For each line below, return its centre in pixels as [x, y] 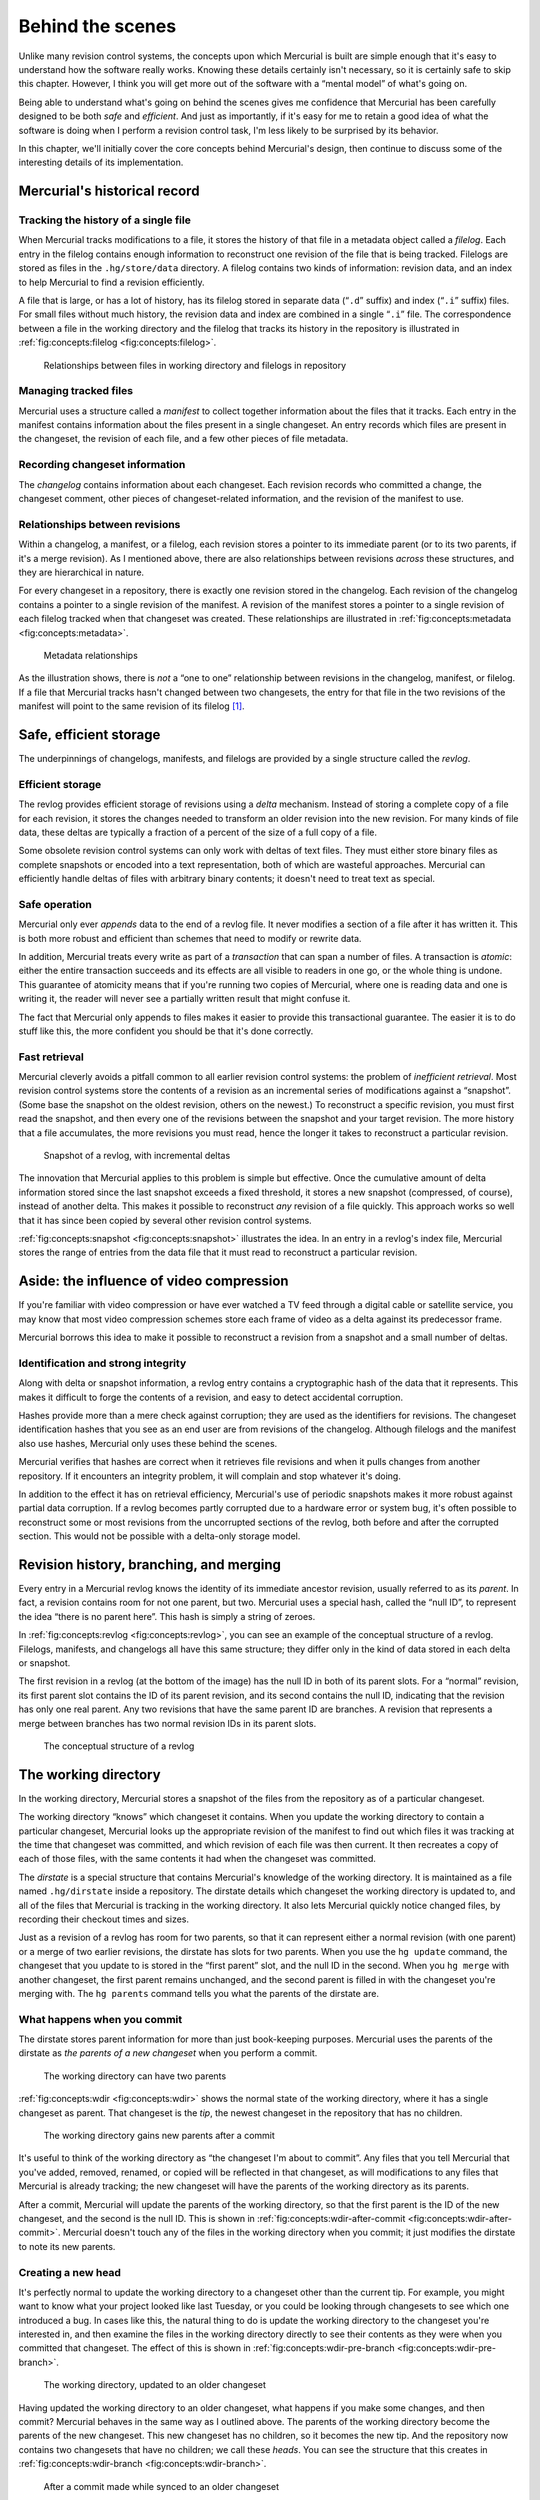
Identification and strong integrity [102, 1363]
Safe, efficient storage [89, 734]
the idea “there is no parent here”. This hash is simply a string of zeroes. [167, 1616]
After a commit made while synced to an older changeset [161, 2486]
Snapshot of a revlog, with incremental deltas [137, 1156]
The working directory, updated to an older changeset [155, 2385]
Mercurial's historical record [109, 191]
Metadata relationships [91, 655]
